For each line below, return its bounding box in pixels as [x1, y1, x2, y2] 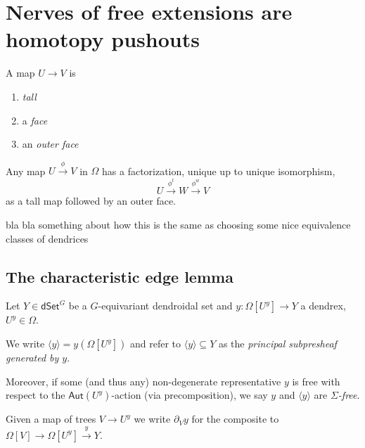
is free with [292, 373, 340, 388]
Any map [6, 163, 46, 178]
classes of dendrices [6, 231, 89, 245]
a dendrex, [300, 298, 346, 313]
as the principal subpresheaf [218, 336, 337, 351]
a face [22, 113, 48, 127]
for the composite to [191, 411, 279, 426]
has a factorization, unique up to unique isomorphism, [102, 163, 335, 178]
